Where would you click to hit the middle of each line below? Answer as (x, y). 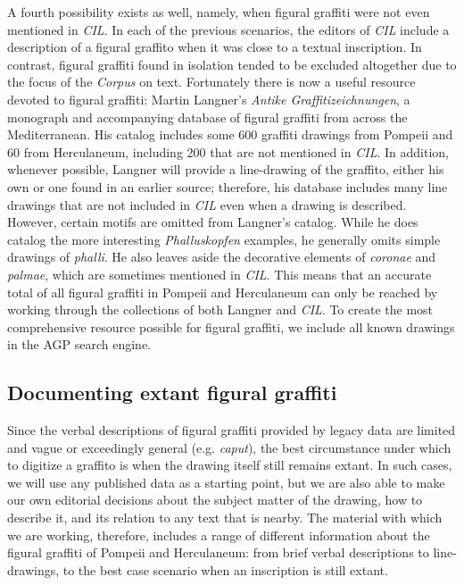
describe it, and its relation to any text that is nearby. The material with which (225, 518)
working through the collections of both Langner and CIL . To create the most (220, 309)
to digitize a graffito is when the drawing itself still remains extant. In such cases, (230, 465)
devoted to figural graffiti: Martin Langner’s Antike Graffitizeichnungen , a (209, 99)
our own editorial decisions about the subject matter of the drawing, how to (215, 500)
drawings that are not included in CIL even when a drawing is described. (207, 204)
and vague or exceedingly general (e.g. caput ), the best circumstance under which (229, 447)
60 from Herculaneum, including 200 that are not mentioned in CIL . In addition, (228, 151)
